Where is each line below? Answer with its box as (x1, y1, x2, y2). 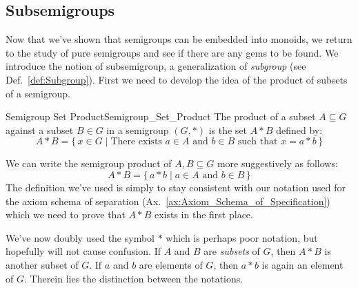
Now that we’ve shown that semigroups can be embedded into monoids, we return (6, 32, 352, 46)
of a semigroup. (6, 86, 70, 100)
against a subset (6, 122, 74, 137)
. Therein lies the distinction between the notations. (23, 271, 243, 285)
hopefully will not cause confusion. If (6, 244, 161, 258)
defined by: (276, 122, 323, 137)
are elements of (139, 257, 203, 271)
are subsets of (203, 244, 260, 258)
